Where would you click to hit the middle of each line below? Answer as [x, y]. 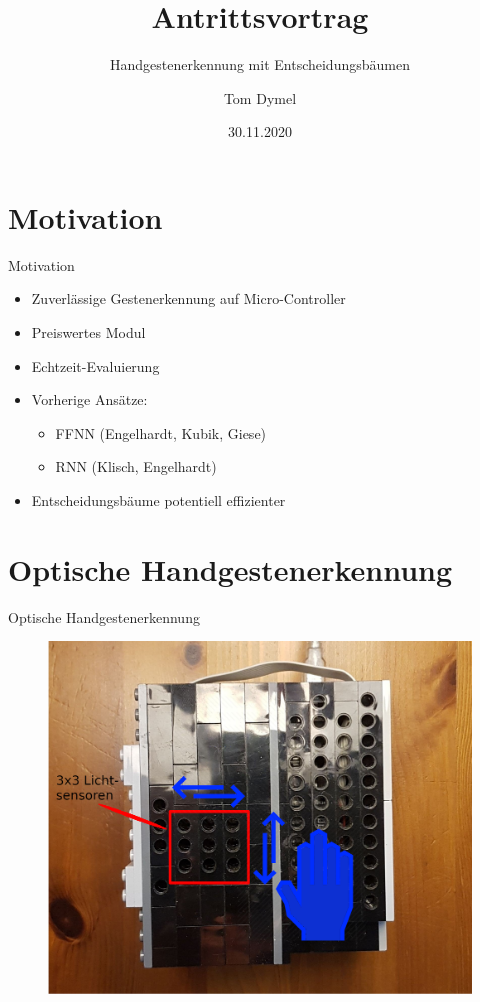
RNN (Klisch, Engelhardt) [136, 466]
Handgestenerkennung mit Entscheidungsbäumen [260, 64]
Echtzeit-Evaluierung [95, 365]
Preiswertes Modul [88, 332]
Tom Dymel [260, 97]
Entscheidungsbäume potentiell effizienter [158, 500]
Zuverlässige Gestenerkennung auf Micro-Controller [188, 298]
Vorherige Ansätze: [89, 399]
